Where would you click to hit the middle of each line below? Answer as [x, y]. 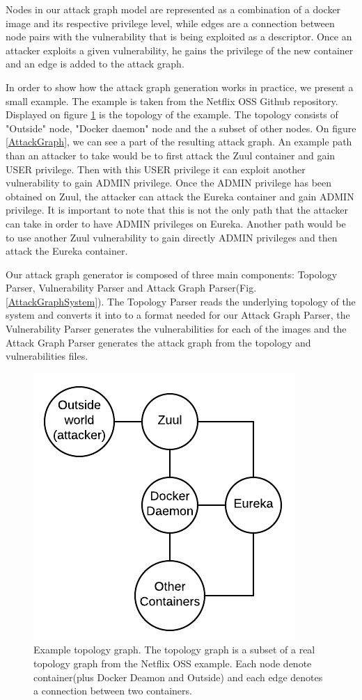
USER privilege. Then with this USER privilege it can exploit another [156, 169]
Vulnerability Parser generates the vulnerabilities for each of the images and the [176, 329]
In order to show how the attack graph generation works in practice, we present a [180, 87]
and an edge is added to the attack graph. [95, 64]
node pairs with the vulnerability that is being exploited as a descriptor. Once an [179, 37]
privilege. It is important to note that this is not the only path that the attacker [177, 210]
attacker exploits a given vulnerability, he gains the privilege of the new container [180, 50]
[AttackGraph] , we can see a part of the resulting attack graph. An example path [179, 142]
